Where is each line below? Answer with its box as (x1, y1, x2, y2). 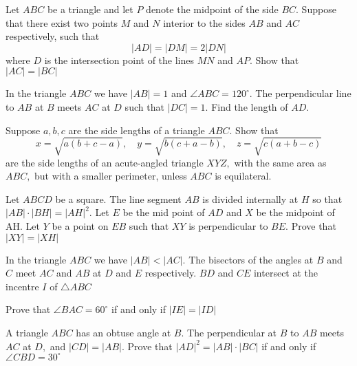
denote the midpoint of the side (146, 2, 279, 16)
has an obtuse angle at (76, 325, 171, 340)
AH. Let (6, 219, 40, 233)
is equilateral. (215, 169, 272, 183)
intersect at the (253, 266, 318, 280)
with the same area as (234, 155, 327, 169)
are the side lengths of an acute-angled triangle (6, 155, 204, 169)
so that (312, 191, 343, 206)
